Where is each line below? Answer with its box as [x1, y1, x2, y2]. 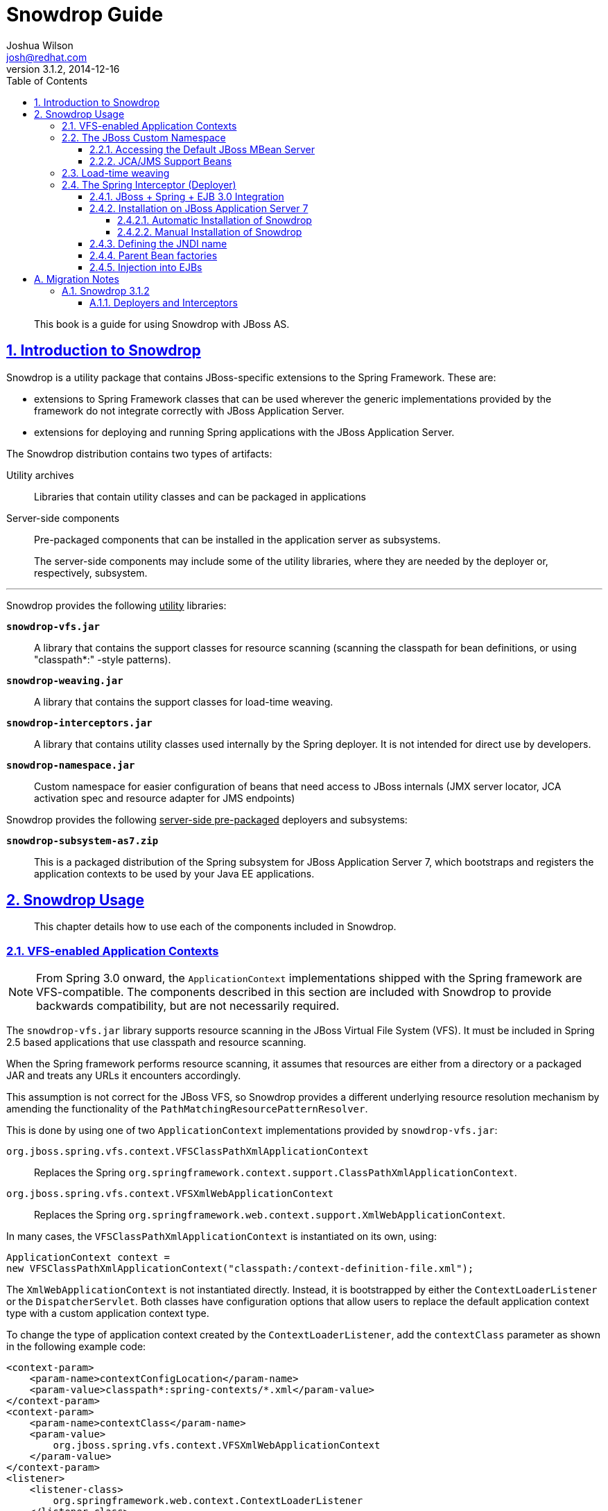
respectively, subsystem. [34, 566, 148, 579]
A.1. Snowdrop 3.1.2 [62, 284, 150, 297]
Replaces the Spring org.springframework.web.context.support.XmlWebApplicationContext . [34, 1209, 505, 1221]
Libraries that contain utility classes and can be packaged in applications [34, 490, 366, 503]
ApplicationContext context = [6, 1252, 171, 1264]
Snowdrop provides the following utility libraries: [6, 599, 227, 611]
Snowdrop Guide [6, 3, 164, 26]
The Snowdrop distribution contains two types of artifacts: [6, 447, 272, 460]
